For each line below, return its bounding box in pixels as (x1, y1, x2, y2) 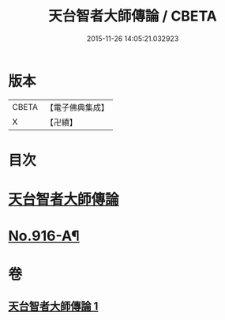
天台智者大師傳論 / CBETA (48, 7, 217, 25)
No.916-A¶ (8, 227, 81, 245)
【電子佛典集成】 (45, 102, 109, 113)
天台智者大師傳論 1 (8, 299, 99, 313)
